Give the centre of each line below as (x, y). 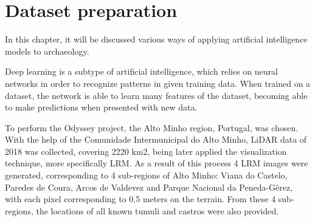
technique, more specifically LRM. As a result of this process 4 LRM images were (157, 163)
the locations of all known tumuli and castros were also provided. (157, 210)
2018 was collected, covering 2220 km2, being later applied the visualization (146, 151)
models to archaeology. (47, 51)
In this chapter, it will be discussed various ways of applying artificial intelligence (156, 39)
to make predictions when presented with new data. (101, 107)
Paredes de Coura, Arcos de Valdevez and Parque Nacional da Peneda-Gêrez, (149, 187)
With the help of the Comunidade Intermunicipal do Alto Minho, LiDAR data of (156, 139)
